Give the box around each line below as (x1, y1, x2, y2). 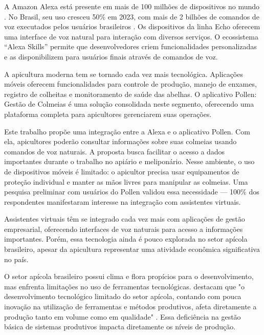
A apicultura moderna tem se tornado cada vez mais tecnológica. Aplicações (4, 68, 243, 79)
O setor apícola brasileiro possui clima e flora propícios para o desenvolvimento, (4, 271, 254, 282)
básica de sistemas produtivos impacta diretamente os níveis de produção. (4, 321, 236, 332)
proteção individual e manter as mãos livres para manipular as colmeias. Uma (4, 176, 248, 187)
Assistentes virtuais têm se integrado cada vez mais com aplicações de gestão (4, 213, 245, 224)
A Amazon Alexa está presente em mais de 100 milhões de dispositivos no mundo (4, 1, 260, 11)
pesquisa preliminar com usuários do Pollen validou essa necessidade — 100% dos (4, 186, 259, 197)
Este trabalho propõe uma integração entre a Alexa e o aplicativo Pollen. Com (4, 126, 250, 136)
